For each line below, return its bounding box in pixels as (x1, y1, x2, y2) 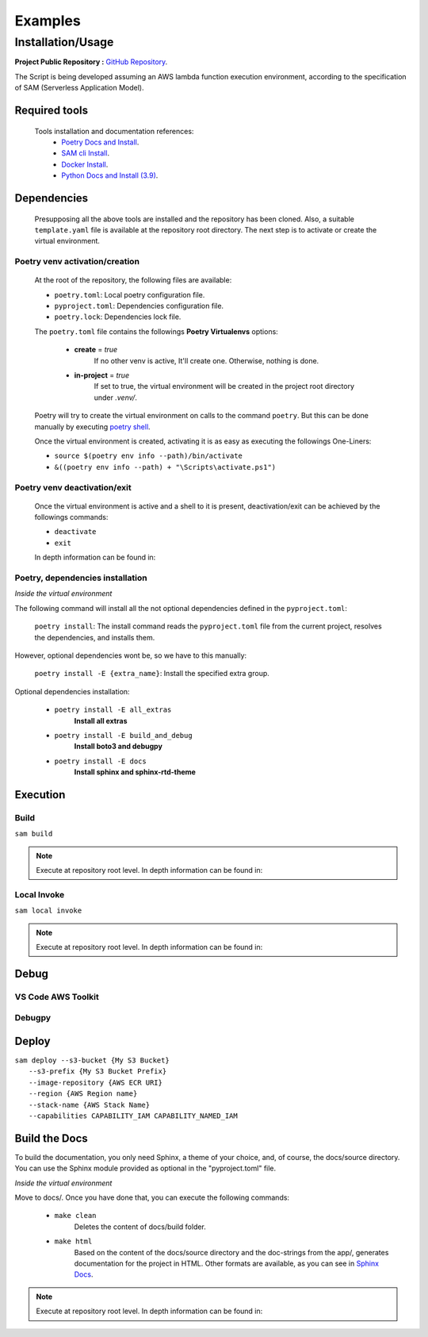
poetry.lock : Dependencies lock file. (54, 312, 182, 321)
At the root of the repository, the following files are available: (34, 275, 232, 285)
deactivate (54, 528, 97, 536)
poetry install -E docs (54, 756, 147, 766)
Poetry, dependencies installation (14, 572, 147, 583)
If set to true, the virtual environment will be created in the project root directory (94, 382, 355, 391)
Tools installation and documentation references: (34, 126, 194, 136)
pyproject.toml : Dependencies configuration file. (54, 302, 224, 311)
